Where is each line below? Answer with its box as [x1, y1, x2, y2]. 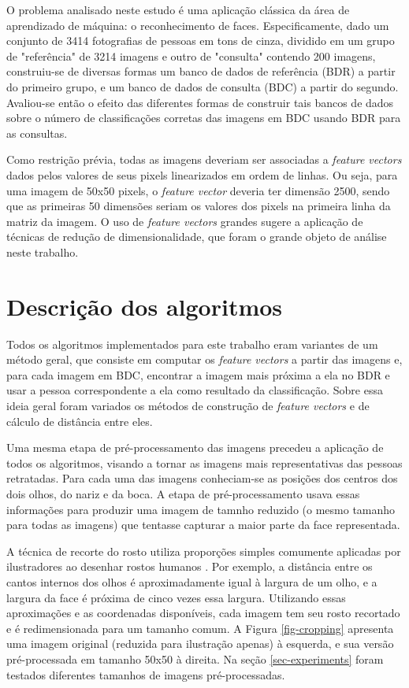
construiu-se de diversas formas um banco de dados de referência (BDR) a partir [6, 63, 396, 80]
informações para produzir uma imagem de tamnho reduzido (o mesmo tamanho [6, 501, 396, 517]
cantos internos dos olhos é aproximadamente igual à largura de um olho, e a [6, 573, 377, 590]
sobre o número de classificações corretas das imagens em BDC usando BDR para [6, 109, 401, 126]
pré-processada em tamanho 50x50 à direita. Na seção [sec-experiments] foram [6, 650, 384, 667]
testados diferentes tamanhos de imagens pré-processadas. [6, 666, 285, 682]
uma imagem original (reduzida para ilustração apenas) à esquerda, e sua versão [6, 635, 394, 652]
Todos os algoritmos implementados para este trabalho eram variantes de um [6, 335, 378, 352]
